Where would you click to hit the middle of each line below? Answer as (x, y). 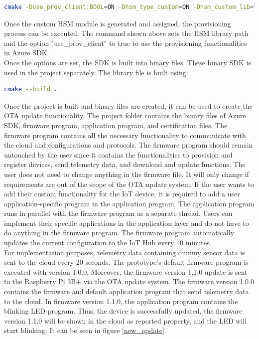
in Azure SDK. (27, 53)
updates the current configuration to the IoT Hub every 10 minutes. (108, 243)
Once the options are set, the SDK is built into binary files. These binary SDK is (128, 62)
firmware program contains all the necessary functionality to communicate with (125, 135)
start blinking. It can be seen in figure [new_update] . (85, 330)
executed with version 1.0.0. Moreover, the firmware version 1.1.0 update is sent (126, 271)
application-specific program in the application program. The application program (129, 203)
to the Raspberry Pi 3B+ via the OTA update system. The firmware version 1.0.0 (129, 281)
